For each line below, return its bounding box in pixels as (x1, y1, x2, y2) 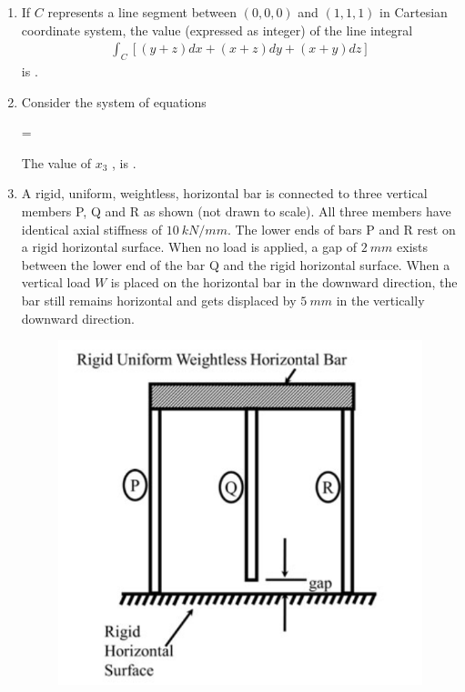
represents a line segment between (47, 3, 238, 21)
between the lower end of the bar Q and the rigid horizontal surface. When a (21, 255, 450, 274)
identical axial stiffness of (21, 219, 163, 238)
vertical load (21, 273, 91, 292)
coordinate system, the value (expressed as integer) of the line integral (21, 20, 413, 39)
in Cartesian (379, 3, 448, 21)
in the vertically (336, 290, 425, 309)
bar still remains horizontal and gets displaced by (21, 290, 297, 309)
